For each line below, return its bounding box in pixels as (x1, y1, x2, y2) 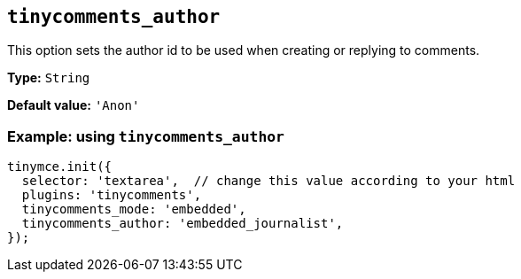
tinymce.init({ (7, 159, 113, 174)
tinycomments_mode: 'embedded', (21, 202, 246, 217)
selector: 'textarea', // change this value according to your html (21, 174, 516, 189)
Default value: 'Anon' (7, 97, 140, 113)
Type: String (7, 70, 90, 86)
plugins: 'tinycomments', (21, 188, 202, 203)
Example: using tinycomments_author (7, 127, 284, 145)
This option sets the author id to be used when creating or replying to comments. (7, 43, 480, 58)
